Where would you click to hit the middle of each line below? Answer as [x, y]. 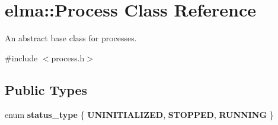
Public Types [46, 89]
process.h [68, 57]
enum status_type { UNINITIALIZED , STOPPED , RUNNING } [139, 114]
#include [21, 57]
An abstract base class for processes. [71, 38]
